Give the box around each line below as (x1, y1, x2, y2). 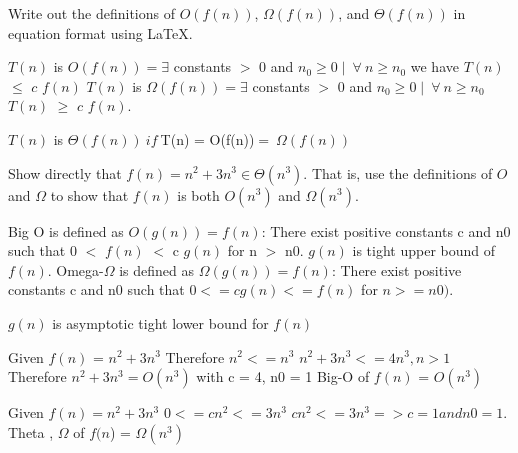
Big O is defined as (8, 220, 124, 241)
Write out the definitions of (8, 3, 175, 23)
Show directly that (8, 162, 122, 183)
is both (177, 184, 220, 205)
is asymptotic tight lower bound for (52, 312, 269, 333)
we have (410, 56, 459, 77)
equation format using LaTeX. (8, 22, 193, 43)
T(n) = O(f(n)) (160, 128, 255, 149)
